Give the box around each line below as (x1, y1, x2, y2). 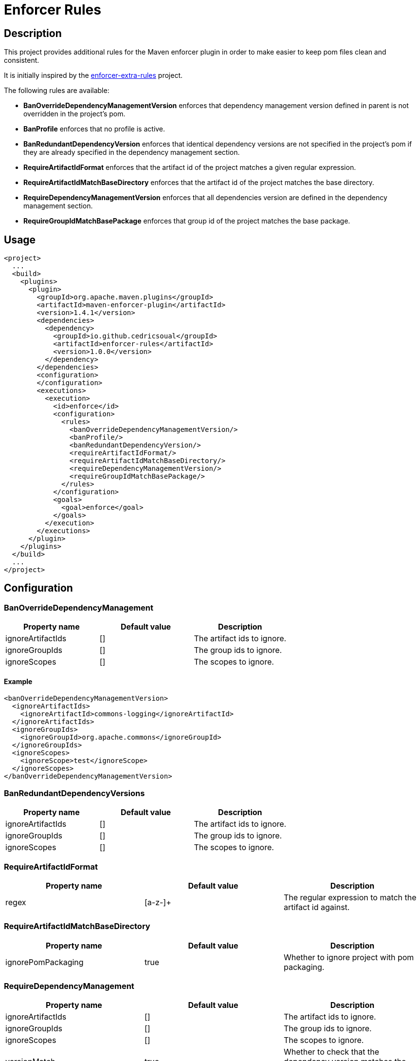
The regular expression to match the (283, 892, 417, 902)
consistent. (4, 56, 39, 65)
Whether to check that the (283, 1047, 380, 1057)
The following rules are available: (4, 86, 110, 95)
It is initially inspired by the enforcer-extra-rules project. (4, 71, 183, 80)
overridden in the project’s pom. (23, 110, 126, 118)
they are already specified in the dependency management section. (23, 148, 240, 157)
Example (4, 677, 33, 686)
